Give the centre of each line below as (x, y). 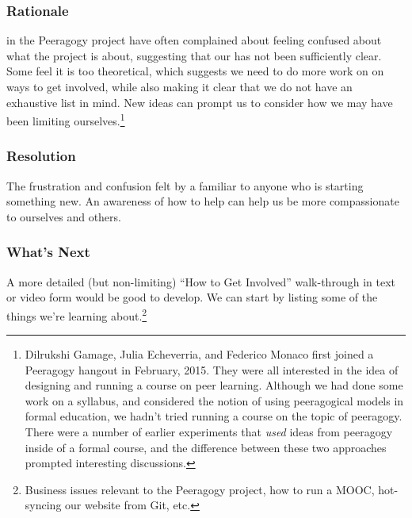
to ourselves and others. (64, 216)
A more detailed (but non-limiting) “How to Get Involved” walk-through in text (201, 281)
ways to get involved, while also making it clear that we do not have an (179, 86)
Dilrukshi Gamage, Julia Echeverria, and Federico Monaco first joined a (199, 354)
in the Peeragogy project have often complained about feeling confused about (194, 40)
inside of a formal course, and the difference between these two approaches (206, 447)
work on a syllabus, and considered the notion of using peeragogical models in (214, 400)
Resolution (41, 156)
